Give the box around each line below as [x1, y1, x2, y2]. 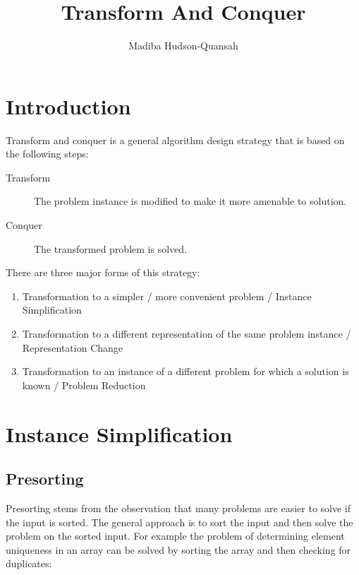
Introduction [6, 91, 131, 120]
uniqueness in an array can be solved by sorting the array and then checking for [6, 542, 351, 557]
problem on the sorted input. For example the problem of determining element [6, 528, 345, 543]
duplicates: [6, 556, 52, 571]
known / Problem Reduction [22, 377, 146, 392]
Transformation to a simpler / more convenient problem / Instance [22, 288, 312, 303]
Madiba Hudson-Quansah [128, 38, 238, 53]
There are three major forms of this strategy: [6, 265, 200, 280]
